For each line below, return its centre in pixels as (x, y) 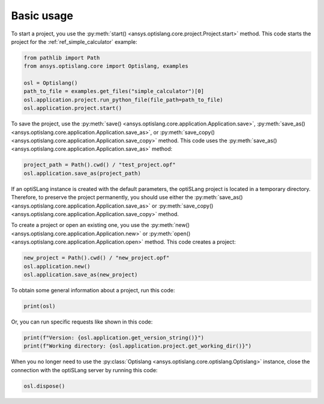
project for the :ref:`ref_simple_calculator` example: (74, 41)
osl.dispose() (44, 386)
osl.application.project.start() (73, 108)
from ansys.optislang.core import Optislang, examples (106, 66)
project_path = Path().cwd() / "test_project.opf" (100, 165)
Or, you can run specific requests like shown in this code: (82, 322)
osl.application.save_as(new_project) (81, 274)
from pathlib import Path (62, 58)
